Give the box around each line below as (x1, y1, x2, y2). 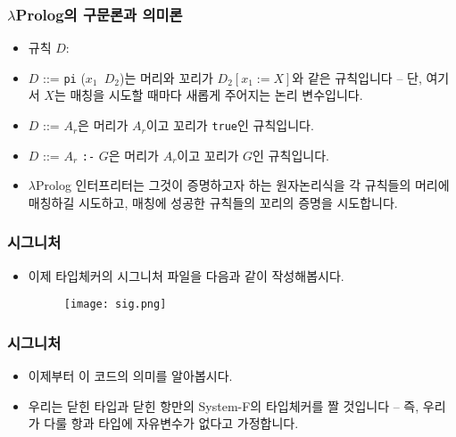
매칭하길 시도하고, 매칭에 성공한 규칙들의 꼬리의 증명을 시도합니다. (28, 193, 398, 211)
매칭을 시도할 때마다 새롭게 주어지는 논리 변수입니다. (70, 86, 363, 104)
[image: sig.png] (63, 298, 167, 311)
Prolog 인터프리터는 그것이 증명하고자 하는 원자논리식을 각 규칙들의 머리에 (35, 176, 450, 194)
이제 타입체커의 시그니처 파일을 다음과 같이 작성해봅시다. (28, 266, 344, 284)
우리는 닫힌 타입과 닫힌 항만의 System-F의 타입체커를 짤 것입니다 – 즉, (28, 396, 419, 415)
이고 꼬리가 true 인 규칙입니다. (145, 116, 314, 135)
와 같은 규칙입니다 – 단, (292, 68, 422, 87)
